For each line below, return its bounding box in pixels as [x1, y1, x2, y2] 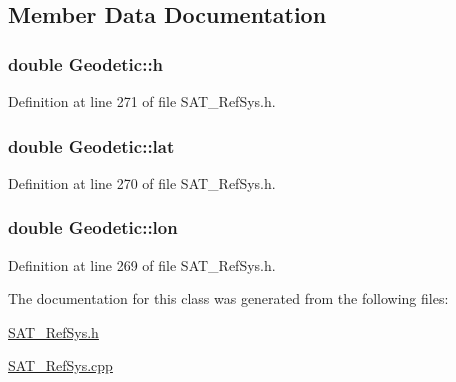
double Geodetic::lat [8, 133, 175, 158]
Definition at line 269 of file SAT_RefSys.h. [8, 254, 276, 275]
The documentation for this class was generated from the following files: [8, 288, 449, 309]
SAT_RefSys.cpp [8, 355, 113, 376]
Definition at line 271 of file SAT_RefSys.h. [8, 91, 276, 111]
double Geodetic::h [8, 51, 164, 76]
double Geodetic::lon [8, 215, 178, 240]
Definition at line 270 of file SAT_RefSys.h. [8, 172, 276, 193]
